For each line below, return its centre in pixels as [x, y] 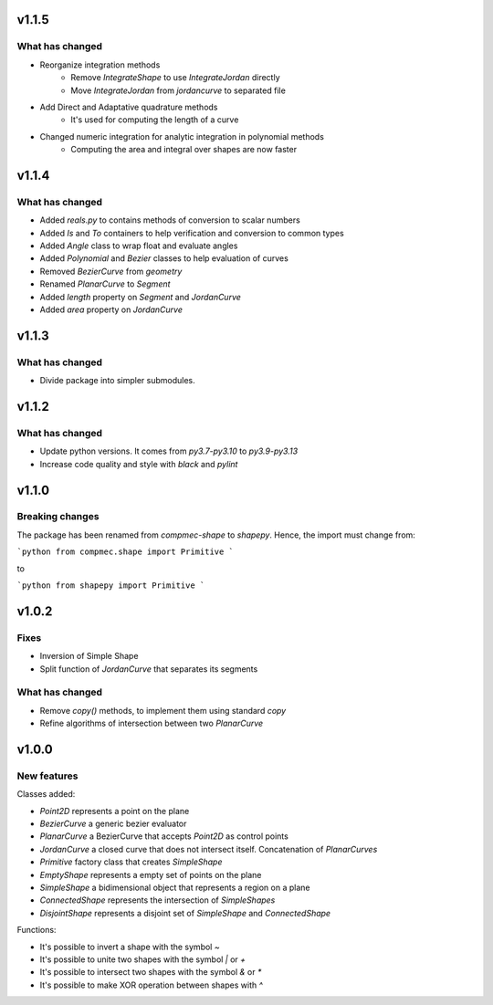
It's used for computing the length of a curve [155, 120]
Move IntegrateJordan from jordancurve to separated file [178, 90]
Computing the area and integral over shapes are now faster [184, 150]
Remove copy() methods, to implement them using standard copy [163, 710]
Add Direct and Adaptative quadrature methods [129, 107]
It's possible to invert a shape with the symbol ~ [130, 947]
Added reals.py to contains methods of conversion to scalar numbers [170, 220]
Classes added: [46, 794]
